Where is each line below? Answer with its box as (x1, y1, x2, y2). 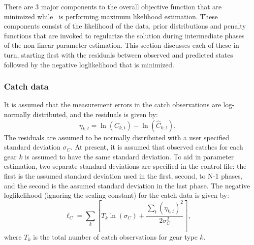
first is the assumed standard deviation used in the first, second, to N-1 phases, (4, 170, 243, 181)
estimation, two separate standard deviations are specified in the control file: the (4, 161, 247, 171)
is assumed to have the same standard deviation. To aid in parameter (25, 151, 234, 161)
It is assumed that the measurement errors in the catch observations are (4, 99, 221, 110)
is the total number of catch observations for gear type (33, 231, 198, 242)
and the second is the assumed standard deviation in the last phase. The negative (4, 180, 250, 190)
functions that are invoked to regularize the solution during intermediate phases (4, 30, 245, 40)
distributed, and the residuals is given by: (32, 109, 158, 119)
